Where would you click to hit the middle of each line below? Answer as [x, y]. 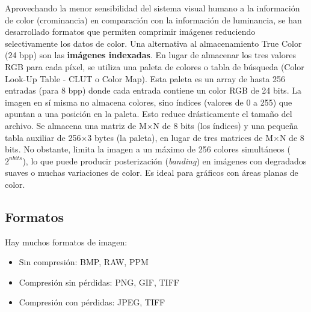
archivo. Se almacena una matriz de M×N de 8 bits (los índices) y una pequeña [152, 125]
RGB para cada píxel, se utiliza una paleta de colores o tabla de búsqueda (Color [155, 66]
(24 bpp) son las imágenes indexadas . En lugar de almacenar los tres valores [151, 55]
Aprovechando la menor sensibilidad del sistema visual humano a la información [152, 8]
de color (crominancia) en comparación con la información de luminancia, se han [153, 19]
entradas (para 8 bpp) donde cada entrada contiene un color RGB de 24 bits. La [153, 90]
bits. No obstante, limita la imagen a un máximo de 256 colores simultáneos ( [148, 149]
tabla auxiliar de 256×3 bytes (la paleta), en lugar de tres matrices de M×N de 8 [155, 137]
